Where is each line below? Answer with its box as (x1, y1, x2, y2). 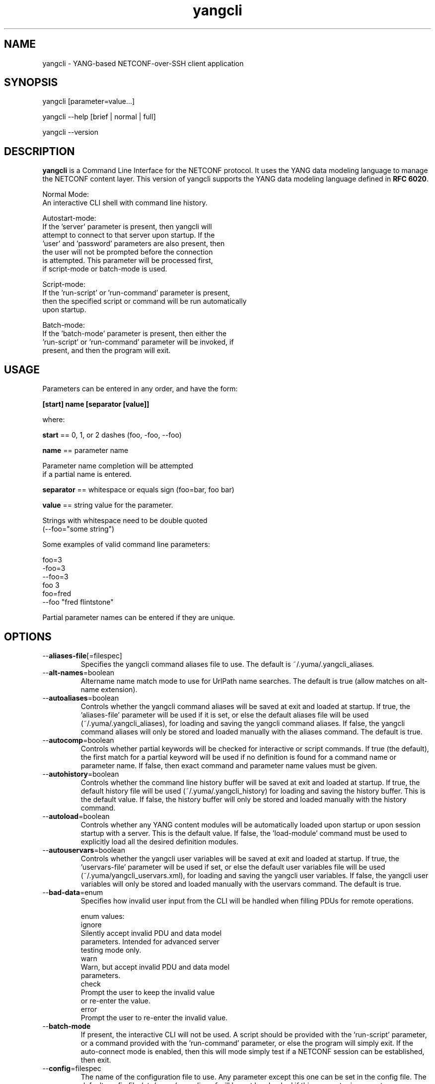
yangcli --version (42, 128, 98, 137)
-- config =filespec (42, 1064, 101, 1073)
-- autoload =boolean (42, 812, 110, 820)
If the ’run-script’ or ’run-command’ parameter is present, (42, 288, 230, 297)
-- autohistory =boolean (42, 769, 119, 778)
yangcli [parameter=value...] (42, 97, 135, 106)
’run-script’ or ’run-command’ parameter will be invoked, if (42, 338, 234, 347)
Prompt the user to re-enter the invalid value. (80, 1013, 228, 1022)
